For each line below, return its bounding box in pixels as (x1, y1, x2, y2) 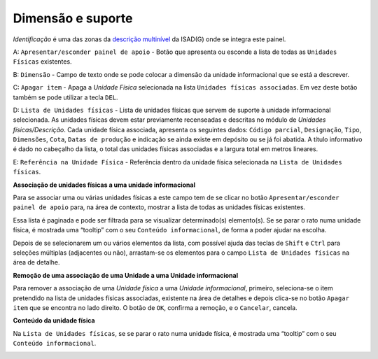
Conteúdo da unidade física (13, 316, 95, 325)
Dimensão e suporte (13, 10, 133, 26)
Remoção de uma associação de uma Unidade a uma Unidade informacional (13, 271, 239, 279)
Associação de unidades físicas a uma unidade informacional (13, 181, 196, 189)
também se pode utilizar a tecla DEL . (13, 93, 118, 101)
